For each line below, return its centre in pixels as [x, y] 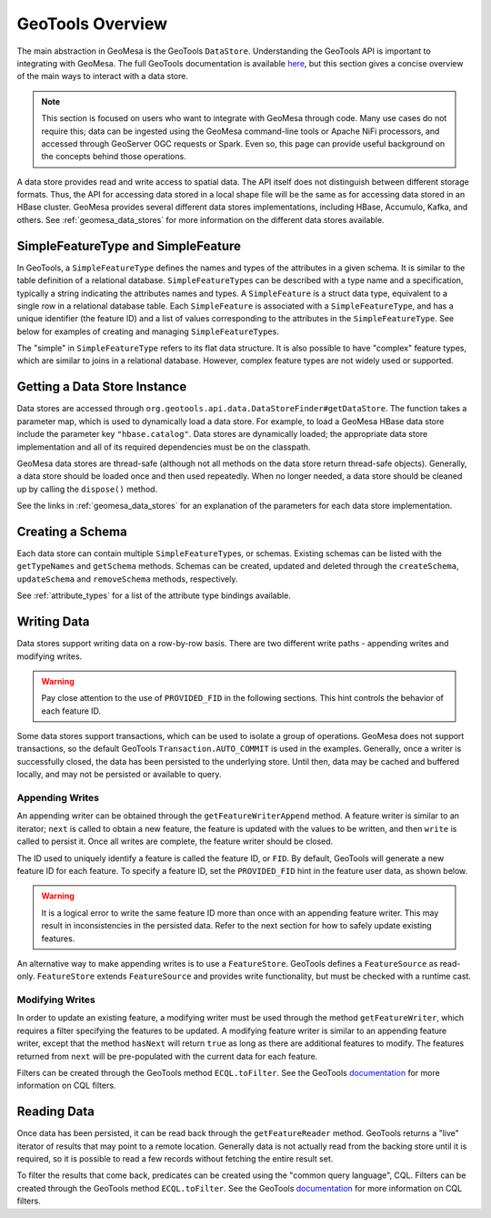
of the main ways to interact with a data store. [102, 76]
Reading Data [56, 1112]
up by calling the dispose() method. [87, 489]
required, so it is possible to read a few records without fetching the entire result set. [175, 1159]
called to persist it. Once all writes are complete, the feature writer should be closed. [175, 841]
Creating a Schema [72, 531]
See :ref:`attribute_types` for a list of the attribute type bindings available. [154, 595]
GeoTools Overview [92, 24]
